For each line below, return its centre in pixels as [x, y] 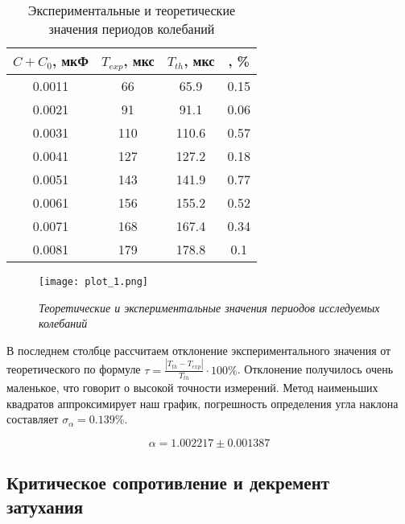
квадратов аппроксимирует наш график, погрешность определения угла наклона [202, 403]
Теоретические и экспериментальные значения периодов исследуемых [209, 307]
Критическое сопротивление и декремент [168, 483]
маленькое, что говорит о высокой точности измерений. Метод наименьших [192, 388]
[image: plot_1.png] [94, 281]
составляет [33, 419]
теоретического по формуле [74, 369]
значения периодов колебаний [132, 29]
